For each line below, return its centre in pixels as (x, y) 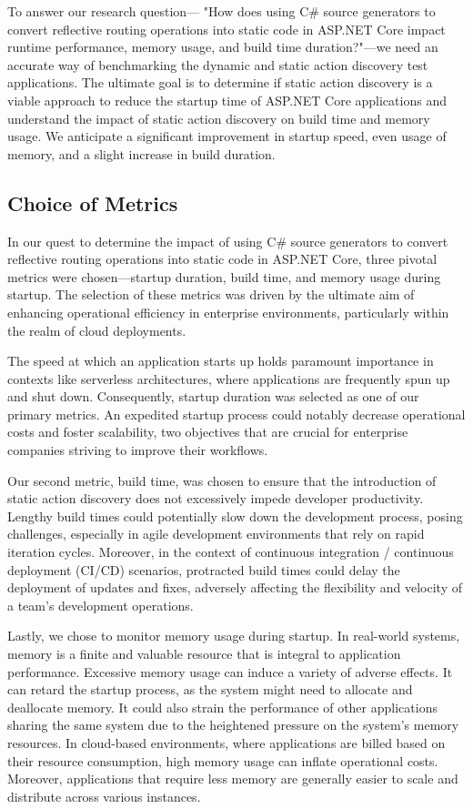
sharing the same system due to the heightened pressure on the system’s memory (233, 725)
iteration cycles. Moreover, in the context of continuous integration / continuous (231, 552)
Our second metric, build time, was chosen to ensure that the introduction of (222, 480)
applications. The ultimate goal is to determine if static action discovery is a (220, 82)
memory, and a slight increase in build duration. (141, 153)
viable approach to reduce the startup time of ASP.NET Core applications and (227, 100)
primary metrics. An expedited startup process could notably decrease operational (236, 414)
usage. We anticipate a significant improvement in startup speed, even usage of (227, 136)
